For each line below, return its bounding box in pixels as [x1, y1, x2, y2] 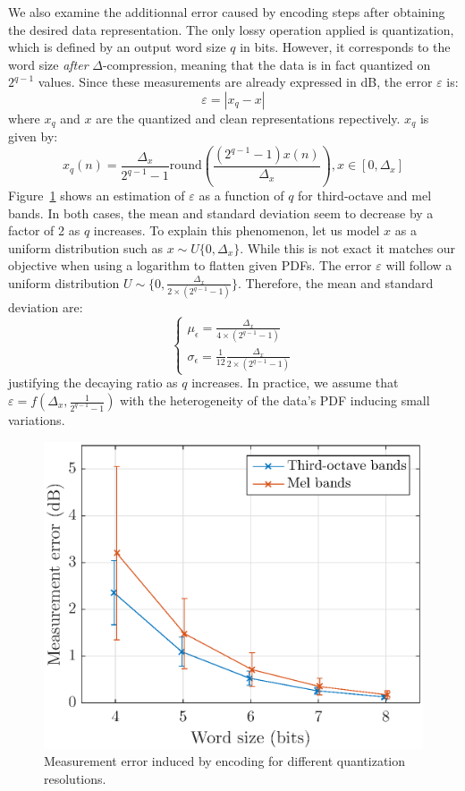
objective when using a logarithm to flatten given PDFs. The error [8, 256, 372, 275]
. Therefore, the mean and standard [237, 273, 434, 292]
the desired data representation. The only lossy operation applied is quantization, [8, 20, 454, 38]
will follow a [385, 256, 452, 275]
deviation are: [8, 298, 83, 317]
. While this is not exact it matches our [240, 238, 456, 257]
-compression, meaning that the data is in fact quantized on [102, 55, 431, 73]
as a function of [199, 185, 284, 204]
